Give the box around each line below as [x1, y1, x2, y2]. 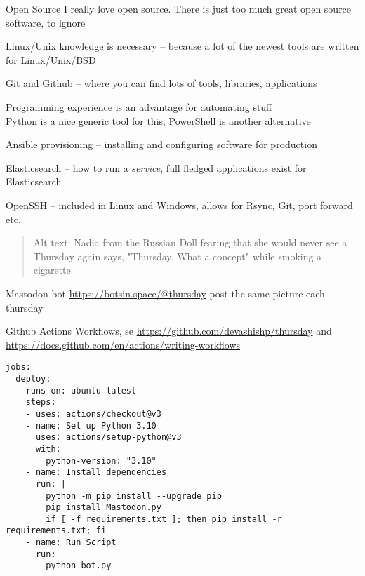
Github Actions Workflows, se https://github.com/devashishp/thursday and [6, 323, 332, 338]
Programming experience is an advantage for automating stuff [6, 99, 272, 114]
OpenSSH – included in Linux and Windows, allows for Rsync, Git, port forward [6, 197, 353, 212]
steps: [25, 397, 56, 408]
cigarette [33, 262, 71, 277]
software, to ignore [6, 15, 86, 29]
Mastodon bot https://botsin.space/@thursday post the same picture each [6, 286, 325, 300]
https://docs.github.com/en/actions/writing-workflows [6, 337, 241, 351]
